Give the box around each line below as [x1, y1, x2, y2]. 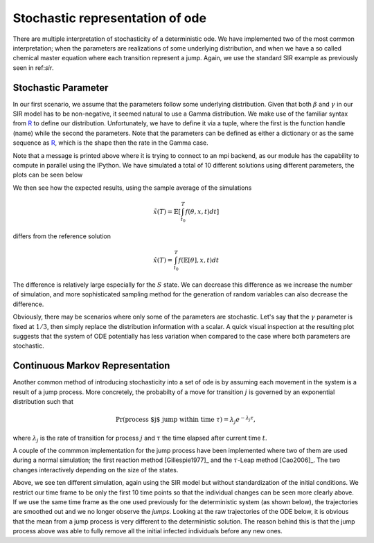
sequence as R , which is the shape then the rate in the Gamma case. [12, 139, 208, 147]
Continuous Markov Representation [12, 360, 170, 372]
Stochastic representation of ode [12, 10, 207, 26]
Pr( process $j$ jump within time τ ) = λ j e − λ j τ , [115, 414, 256, 425]
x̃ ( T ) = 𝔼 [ [153, 208, 181, 215]
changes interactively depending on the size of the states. [12, 465, 179, 474]
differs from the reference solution [12, 232, 111, 240]
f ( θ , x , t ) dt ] [185, 208, 220, 215]
